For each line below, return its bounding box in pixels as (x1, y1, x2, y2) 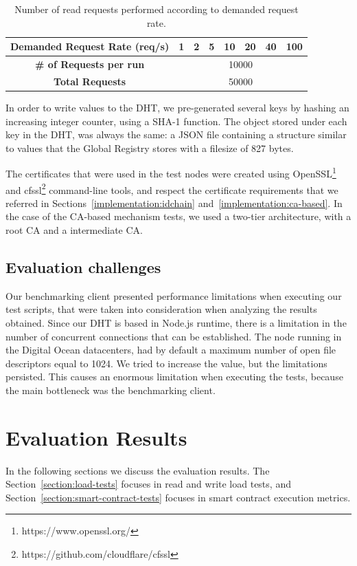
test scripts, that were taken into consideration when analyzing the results (5, 302, 317, 316)
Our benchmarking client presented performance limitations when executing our (5, 288, 342, 303)
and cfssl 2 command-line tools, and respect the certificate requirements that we (5, 180, 338, 197)
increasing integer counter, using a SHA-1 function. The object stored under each (5, 113, 347, 128)
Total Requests (54, 74, 126, 88)
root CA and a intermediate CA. (5, 223, 143, 237)
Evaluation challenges (5, 257, 161, 278)
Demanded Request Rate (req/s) (10, 39, 170, 54)
